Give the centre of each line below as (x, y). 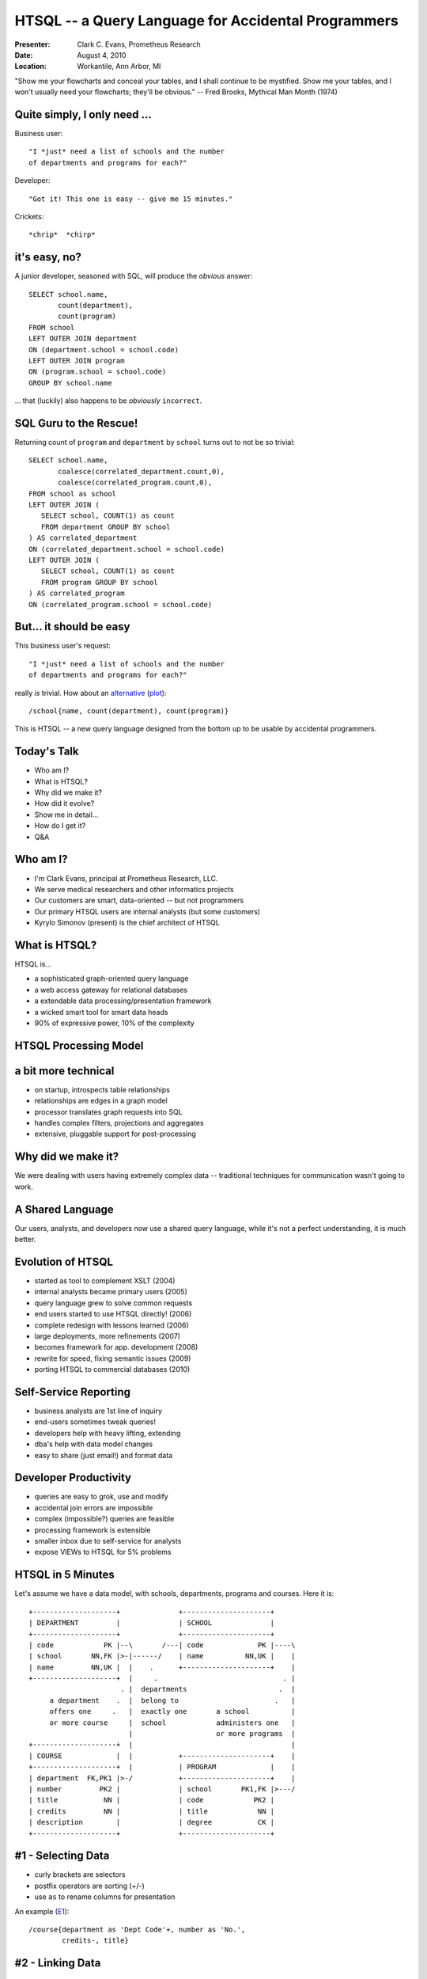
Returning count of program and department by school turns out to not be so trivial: (155, 443)
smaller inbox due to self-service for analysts (108, 1541)
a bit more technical (64, 1071)
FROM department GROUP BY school (106, 527)
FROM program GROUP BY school (99, 582)
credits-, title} (96, 1941)
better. (25, 1240)
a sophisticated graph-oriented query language (111, 978)
